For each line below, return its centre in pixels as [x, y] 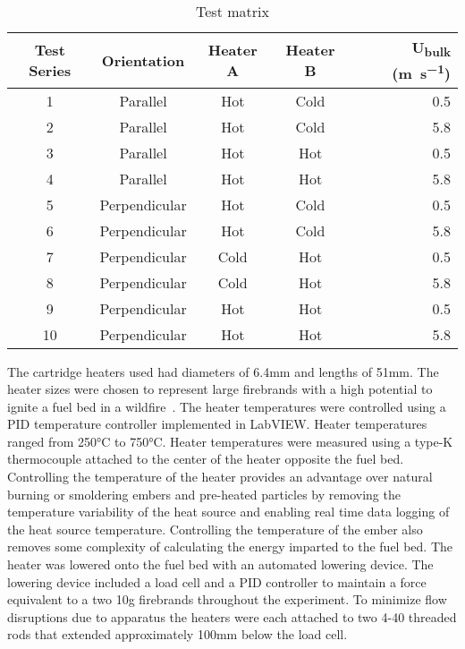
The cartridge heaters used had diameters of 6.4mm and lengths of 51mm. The [223, 371]
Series [50, 71]
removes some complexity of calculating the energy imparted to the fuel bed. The [230, 547]
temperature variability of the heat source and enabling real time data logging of [228, 512]
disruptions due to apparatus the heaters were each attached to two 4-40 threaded [232, 616]
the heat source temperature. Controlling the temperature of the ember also [215, 529]
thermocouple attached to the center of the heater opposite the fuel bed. [206, 459]
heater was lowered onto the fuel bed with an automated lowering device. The [220, 564]
